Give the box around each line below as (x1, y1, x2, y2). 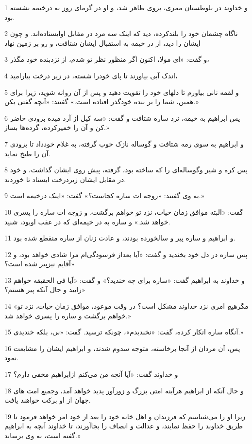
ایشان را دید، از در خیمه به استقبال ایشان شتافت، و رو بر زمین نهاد (4, 37, 201, 48)
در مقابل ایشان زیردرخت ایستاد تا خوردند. (4, 174, 126, 184)
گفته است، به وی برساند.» (4, 430, 81, 440)
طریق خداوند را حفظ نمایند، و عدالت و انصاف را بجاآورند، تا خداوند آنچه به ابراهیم (4, 421, 243, 431)
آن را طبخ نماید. (4, 148, 50, 158)
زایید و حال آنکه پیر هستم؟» (4, 284, 85, 295)
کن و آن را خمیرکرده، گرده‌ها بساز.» (4, 122, 109, 132)
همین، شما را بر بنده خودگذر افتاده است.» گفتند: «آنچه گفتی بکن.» (4, 96, 199, 107)
